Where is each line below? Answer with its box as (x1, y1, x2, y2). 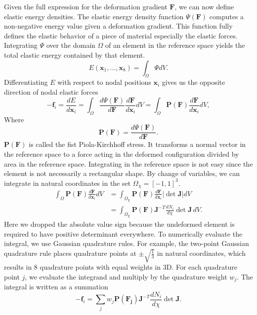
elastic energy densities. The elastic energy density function (4, 11, 184, 21)
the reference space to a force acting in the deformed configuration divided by (4, 149, 239, 159)
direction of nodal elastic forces (4, 86, 98, 97)
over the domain (46, 40, 95, 50)
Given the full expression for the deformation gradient (4, 1, 168, 11)
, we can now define (174, 1, 234, 11)
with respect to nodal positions (57, 77, 151, 87)
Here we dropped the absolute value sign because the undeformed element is (4, 219, 235, 229)
